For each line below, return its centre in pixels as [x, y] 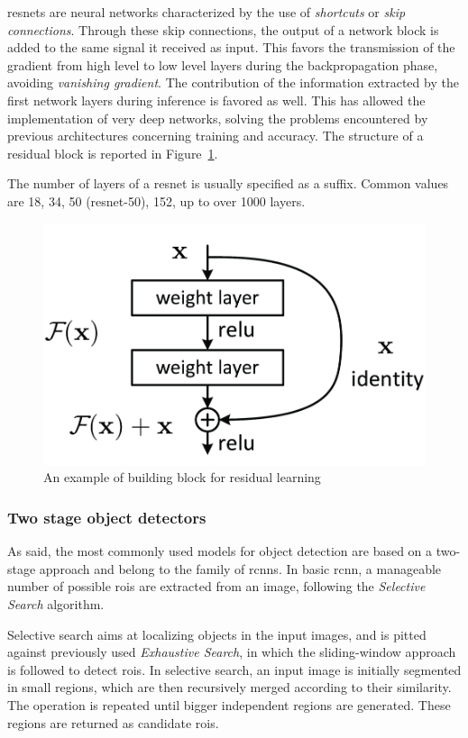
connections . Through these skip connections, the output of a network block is [223, 29]
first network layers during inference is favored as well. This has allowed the [216, 100]
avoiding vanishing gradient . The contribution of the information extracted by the [233, 82]
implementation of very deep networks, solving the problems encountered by [218, 118]
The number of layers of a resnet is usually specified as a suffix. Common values [228, 183]
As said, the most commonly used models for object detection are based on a [220, 551]
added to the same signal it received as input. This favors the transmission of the [231, 47]
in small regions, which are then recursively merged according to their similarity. [229, 687]
